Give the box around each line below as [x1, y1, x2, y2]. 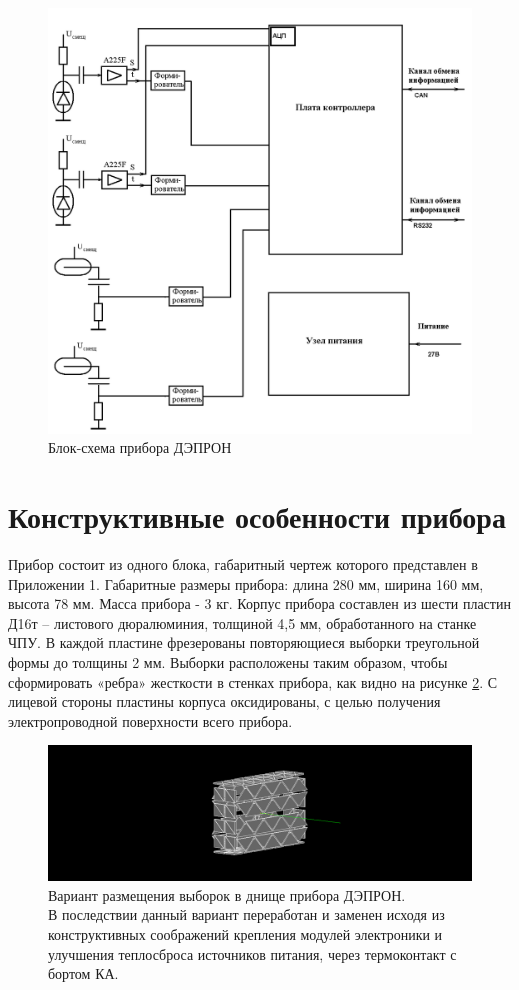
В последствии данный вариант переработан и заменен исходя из [48, 904, 445, 925]
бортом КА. [48, 963, 119, 984]
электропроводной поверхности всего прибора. [8, 710, 293, 731]
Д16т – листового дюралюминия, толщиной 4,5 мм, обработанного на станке [8, 612, 477, 633]
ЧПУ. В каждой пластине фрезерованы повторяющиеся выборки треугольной [8, 632, 480, 653]
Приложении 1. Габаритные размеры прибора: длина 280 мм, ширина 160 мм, [8, 573, 484, 594]
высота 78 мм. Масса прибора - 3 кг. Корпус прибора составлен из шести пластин [8, 593, 511, 614]
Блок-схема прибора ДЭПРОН [48, 437, 232, 458]
